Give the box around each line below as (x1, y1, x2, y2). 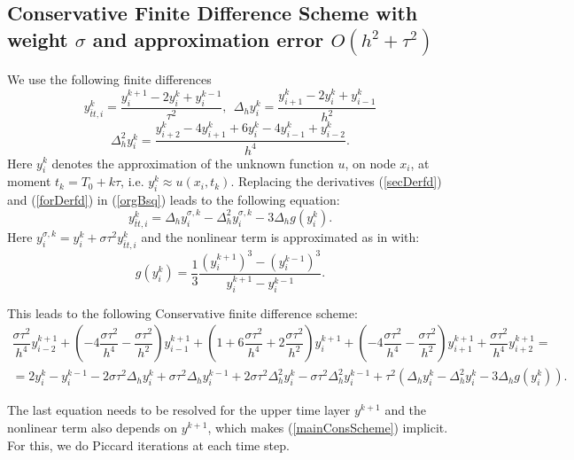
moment (7, 172, 51, 191)
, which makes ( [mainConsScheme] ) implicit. (207, 418, 448, 437)
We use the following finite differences (7, 70, 212, 89)
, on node (345, 153, 396, 172)
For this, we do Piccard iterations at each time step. (7, 435, 290, 454)
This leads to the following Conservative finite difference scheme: (7, 303, 358, 322)
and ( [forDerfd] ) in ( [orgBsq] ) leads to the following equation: (7, 191, 340, 209)
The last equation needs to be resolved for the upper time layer (7, 401, 351, 419)
